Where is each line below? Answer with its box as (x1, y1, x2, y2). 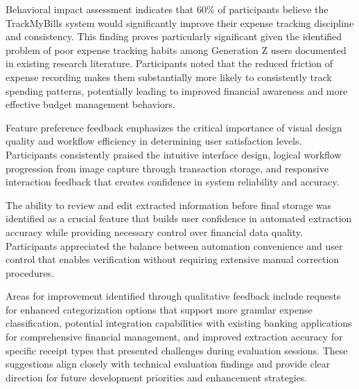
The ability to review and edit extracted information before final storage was (6, 197, 332, 212)
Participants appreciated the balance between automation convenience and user (6, 238, 343, 253)
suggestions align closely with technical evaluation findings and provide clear (6, 356, 331, 371)
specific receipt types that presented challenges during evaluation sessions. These (6, 343, 348, 357)
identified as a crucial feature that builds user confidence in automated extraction (6, 211, 352, 226)
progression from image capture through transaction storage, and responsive (6, 161, 329, 175)
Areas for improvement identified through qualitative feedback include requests (6, 289, 341, 303)
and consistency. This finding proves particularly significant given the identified (6, 29, 342, 44)
